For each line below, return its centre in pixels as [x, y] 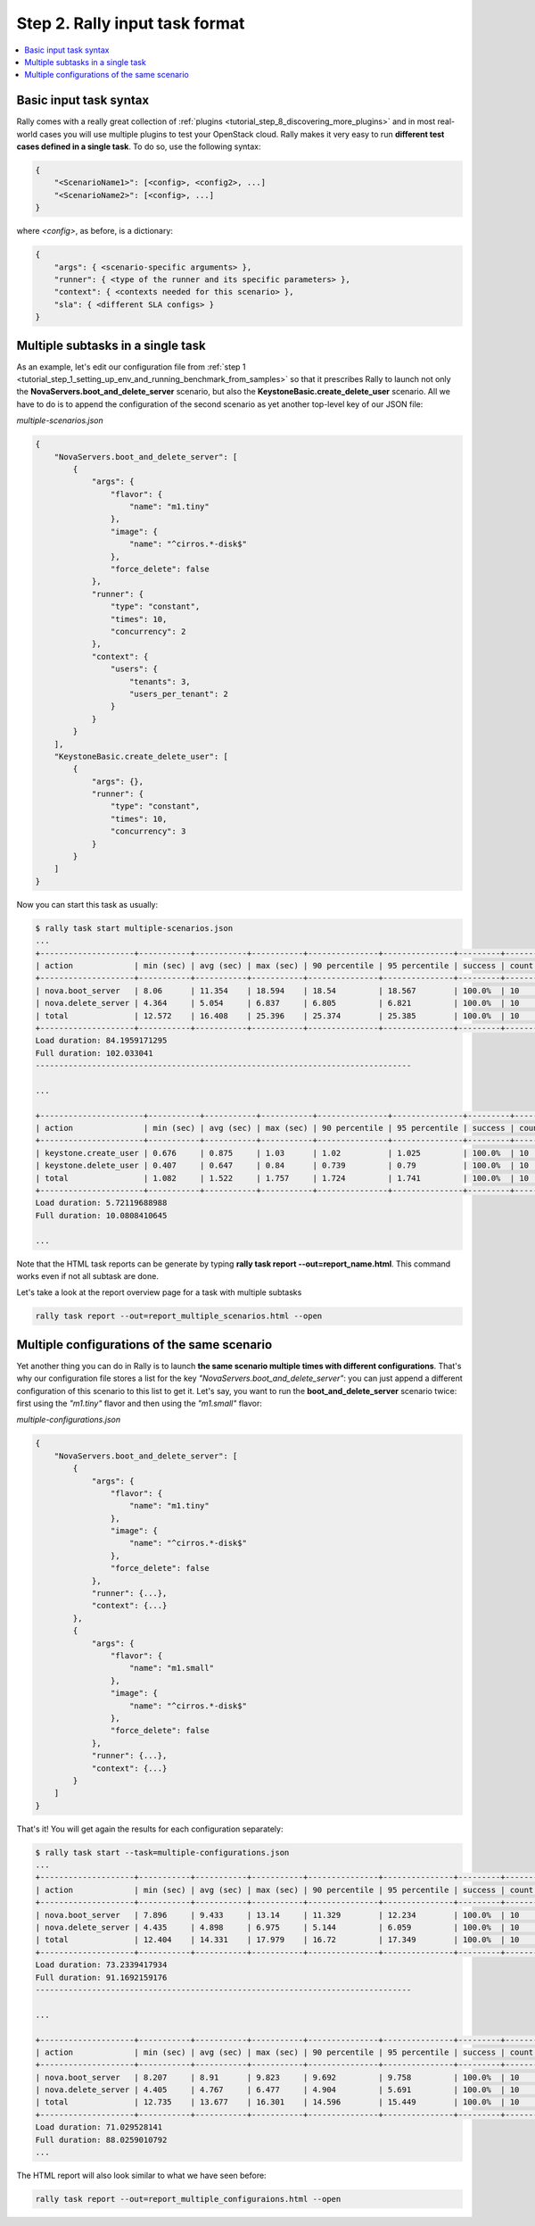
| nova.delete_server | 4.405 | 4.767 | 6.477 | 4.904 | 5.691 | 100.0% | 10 [277, 2090]
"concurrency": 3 [148, 831]
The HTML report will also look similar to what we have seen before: [141, 2175]
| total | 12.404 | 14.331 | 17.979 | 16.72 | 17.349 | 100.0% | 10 [277, 1940]
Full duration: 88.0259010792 [101, 2139]
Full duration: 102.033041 [94, 1053]
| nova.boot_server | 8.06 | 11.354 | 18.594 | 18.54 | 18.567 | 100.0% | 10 [277, 990]
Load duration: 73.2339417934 [101, 1965]
